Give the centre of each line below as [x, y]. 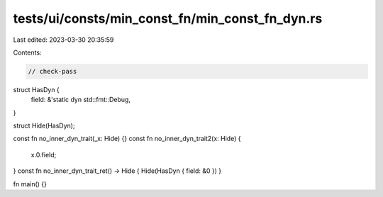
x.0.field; [44, 154]
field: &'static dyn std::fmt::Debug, [81, 100]
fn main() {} [30, 184]
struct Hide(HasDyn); [44, 126]
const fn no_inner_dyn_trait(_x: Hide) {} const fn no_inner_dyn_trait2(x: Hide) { [127, 139]
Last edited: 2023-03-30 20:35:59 [63, 40]
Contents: [27, 52]
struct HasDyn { [36, 89]
